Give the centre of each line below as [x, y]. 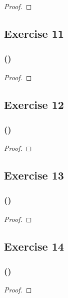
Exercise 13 [34, 175]
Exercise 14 [34, 246]
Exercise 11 [34, 33]
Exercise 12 [34, 104]
